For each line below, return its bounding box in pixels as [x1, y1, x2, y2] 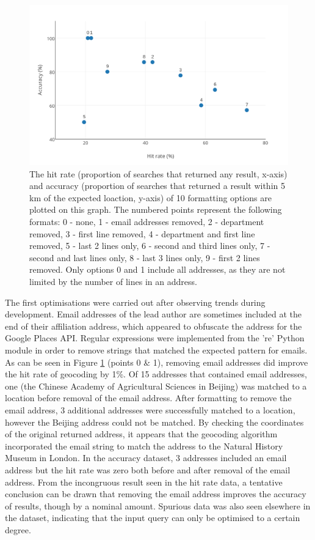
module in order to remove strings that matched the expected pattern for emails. [5, 344, 308, 356]
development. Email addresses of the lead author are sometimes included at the [5, 308, 302, 320]
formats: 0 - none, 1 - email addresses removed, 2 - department [29, 215, 264, 228]
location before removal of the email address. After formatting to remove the [5, 391, 292, 404]
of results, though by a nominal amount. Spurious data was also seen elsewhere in [5, 499, 311, 512]
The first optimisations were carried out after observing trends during [5, 295, 266, 308]
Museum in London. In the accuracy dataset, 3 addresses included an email [5, 451, 287, 464]
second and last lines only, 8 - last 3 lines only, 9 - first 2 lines [29, 251, 260, 264]
